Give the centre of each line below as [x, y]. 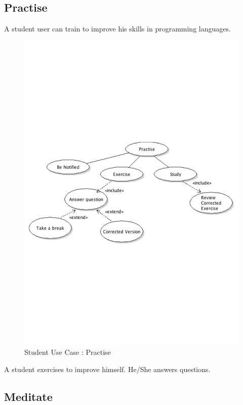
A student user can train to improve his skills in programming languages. [117, 29]
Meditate [28, 396]
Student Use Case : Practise [68, 352]
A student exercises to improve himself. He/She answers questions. [107, 369]
